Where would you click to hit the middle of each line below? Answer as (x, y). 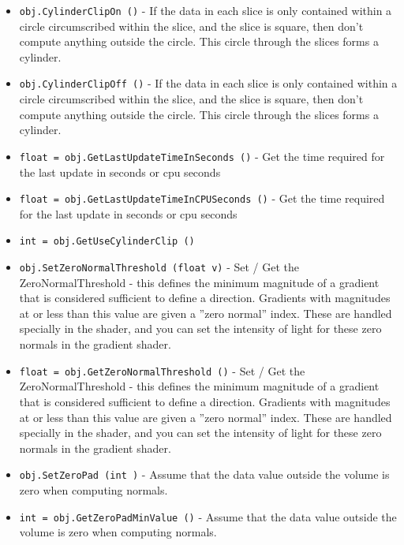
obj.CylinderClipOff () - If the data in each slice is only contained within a (208, 83)
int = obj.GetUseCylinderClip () (107, 242)
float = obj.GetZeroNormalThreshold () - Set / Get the (162, 370)
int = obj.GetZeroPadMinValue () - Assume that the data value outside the (208, 516)
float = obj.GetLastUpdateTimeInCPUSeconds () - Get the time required (202, 198)
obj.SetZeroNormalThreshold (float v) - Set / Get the (159, 267)
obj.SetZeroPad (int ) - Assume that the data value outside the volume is (204, 474)
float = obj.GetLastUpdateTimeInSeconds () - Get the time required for (202, 156)
